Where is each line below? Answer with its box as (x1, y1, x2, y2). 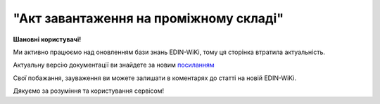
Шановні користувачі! (13, 35, 82, 44)
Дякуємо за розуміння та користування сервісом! (13, 86, 165, 95)
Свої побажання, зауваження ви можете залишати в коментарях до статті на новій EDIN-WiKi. (13, 74, 297, 82)
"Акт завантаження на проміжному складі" (13, 11, 284, 26)
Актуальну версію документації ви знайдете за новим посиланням (13, 60, 215, 70)
